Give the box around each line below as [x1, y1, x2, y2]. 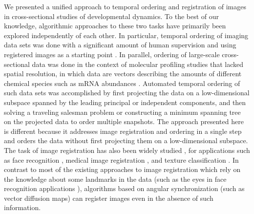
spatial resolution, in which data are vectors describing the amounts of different [4, 68, 242, 79]
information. [4, 202, 41, 213]
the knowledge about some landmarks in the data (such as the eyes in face [4, 173, 227, 184]
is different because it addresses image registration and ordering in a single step [4, 126, 242, 136]
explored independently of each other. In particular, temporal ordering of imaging [4, 30, 249, 40]
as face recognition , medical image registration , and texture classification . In [4, 154, 239, 165]
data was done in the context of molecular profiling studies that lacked [32, 59, 243, 69]
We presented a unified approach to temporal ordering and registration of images [4, 1, 246, 11]
